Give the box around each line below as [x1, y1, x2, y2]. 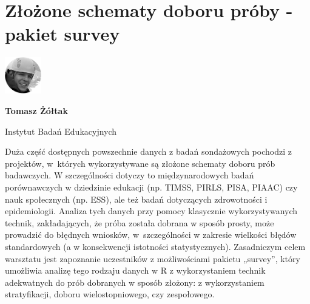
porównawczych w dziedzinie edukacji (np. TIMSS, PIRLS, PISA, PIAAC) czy [5, 180, 298, 193]
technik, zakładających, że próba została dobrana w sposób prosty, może [5, 216, 274, 229]
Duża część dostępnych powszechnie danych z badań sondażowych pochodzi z [5, 145, 292, 158]
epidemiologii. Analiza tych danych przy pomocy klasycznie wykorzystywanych [5, 204, 298, 217]
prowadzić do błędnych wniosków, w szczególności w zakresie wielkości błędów [5, 228, 297, 241]
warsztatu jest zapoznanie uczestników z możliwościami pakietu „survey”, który [5, 252, 300, 265]
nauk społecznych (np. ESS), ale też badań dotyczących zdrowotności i [5, 192, 268, 205]
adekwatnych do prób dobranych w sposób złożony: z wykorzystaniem [5, 275, 265, 288]
